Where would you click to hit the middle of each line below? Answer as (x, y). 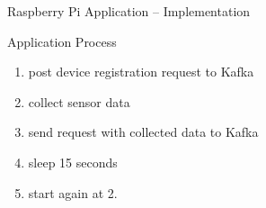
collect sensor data (79, 101)
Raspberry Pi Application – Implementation (129, 11)
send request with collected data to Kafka (143, 132)
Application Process (62, 41)
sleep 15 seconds (73, 162)
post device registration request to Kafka (141, 72)
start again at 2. (73, 192)
